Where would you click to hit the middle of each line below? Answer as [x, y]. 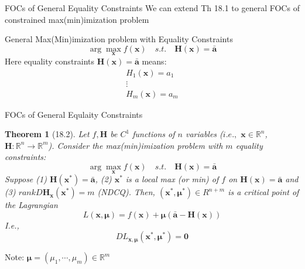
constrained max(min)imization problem [77, 19]
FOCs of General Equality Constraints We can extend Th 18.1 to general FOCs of [152, 8]
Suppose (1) [26, 179]
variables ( [204, 134]
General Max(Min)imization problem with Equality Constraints [119, 39]
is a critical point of [263, 192]
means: [154, 61]
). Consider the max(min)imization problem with [136, 145]
